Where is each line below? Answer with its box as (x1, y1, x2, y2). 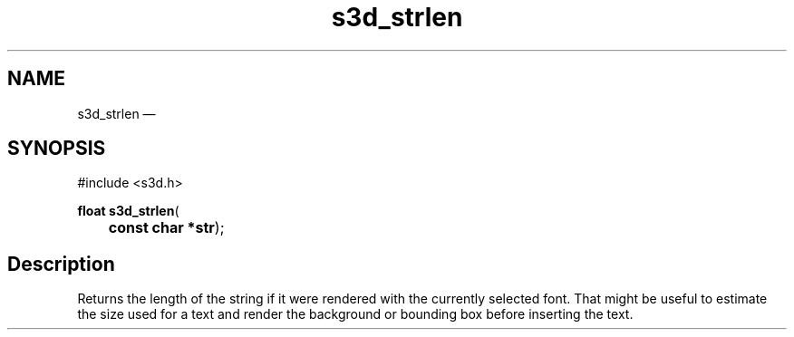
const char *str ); (108, 218, 225, 237)
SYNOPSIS (7, 137, 106, 160)
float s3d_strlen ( (77, 203, 179, 219)
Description (7, 252, 115, 275)
